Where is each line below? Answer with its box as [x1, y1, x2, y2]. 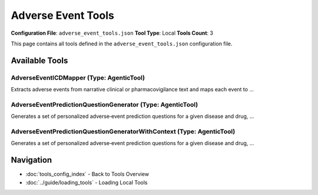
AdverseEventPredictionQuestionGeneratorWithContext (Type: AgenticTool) [11, 127, 236, 135]
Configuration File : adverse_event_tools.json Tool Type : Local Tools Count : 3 [11, 29, 213, 37]
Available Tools [11, 55, 68, 65]
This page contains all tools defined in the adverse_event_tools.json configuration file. [11, 40, 233, 47]
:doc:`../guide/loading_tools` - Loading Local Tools [25, 179, 148, 186]
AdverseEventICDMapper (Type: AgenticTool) [11, 74, 145, 82]
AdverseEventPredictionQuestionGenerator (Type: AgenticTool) [11, 100, 198, 108]
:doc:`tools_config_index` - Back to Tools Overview [25, 171, 150, 178]
